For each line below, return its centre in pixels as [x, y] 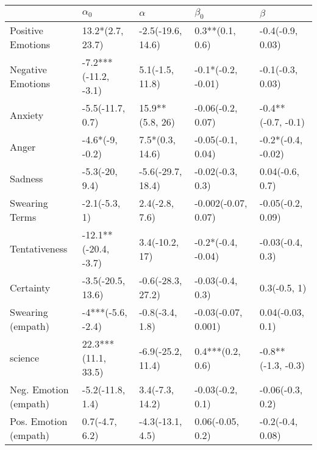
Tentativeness [39, 249]
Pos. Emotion [39, 421]
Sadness [27, 178]
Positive [27, 30]
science [25, 358]
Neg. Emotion [39, 390]
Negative [28, 69]
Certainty [30, 287]
